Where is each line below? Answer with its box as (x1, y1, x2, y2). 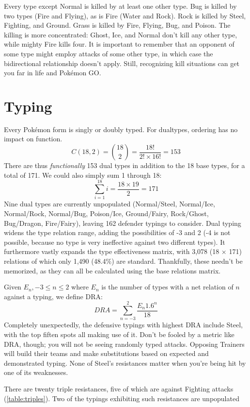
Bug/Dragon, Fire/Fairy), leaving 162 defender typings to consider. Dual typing (4, 218, 241, 228)
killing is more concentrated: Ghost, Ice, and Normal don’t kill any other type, (4, 29, 237, 39)
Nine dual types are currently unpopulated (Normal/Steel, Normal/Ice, (4, 199, 215, 209)
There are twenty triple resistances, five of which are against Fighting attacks (4, 384, 234, 393)
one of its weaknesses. (4, 367, 68, 377)
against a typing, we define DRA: (4, 291, 103, 301)
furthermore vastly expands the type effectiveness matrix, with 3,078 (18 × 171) (4, 246, 242, 256)
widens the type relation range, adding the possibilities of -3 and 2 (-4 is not (4, 227, 231, 237)
